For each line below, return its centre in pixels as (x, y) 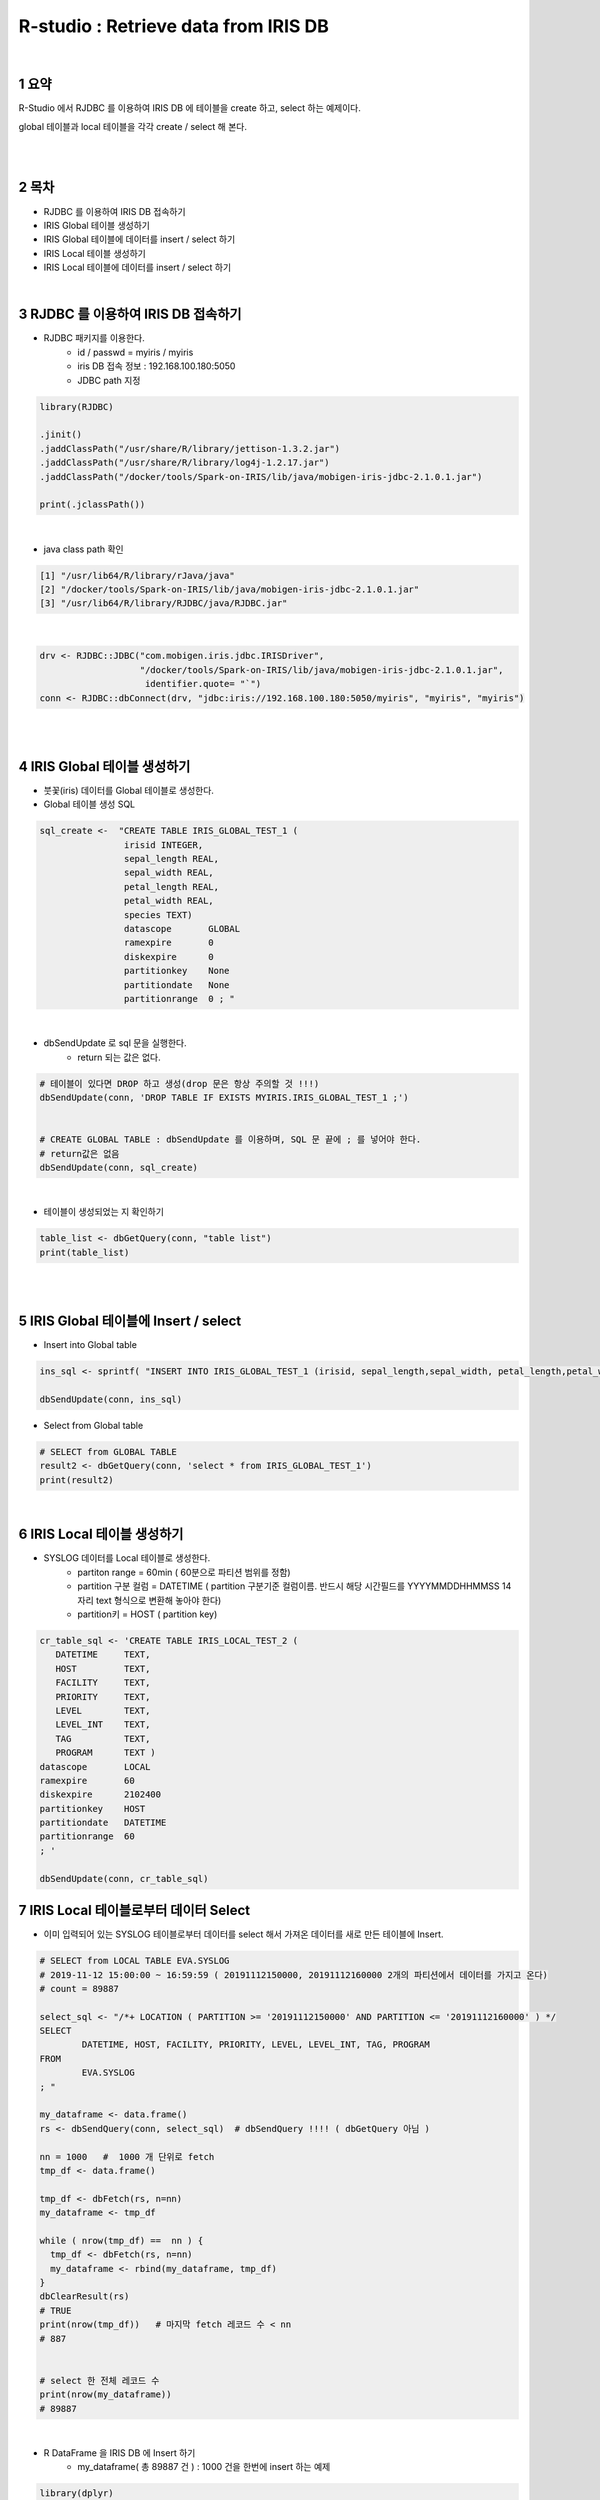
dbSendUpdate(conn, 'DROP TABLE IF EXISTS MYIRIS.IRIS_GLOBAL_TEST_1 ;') (224, 1098)
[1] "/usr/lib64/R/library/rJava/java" (137, 575)
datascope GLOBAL (181, 928)
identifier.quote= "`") (203, 684)
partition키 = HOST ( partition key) (147, 1614)
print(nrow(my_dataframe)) (105, 2394)
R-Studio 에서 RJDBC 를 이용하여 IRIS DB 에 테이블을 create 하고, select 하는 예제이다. (190, 108)
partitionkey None (176, 971)
